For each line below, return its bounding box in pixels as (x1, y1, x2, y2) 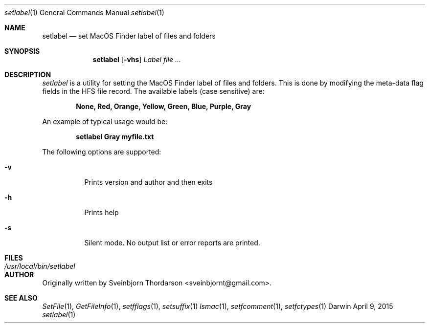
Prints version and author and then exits (84, 178, 213, 186)
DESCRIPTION (4, 70, 51, 79)
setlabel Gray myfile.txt (76, 132, 154, 141)
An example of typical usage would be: (42, 117, 168, 126)
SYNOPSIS (4, 47, 40, 55)
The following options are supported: (42, 148, 161, 156)
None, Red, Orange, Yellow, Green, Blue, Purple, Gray (76, 102, 251, 110)
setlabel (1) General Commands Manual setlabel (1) (4, 8, 164, 17)
